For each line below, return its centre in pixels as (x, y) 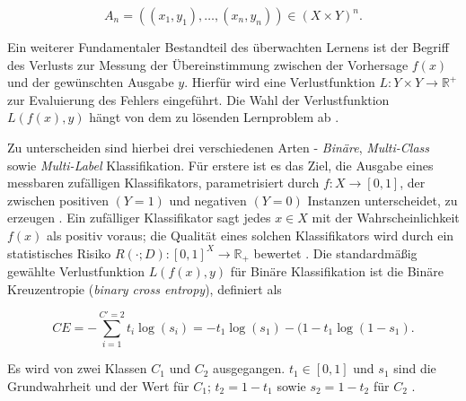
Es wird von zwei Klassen (77, 368)
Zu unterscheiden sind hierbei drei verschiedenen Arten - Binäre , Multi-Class (219, 147)
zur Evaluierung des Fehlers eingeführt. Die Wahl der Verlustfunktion (198, 99)
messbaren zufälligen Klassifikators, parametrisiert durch (163, 183)
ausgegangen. (249, 368)
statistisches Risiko (59, 253)
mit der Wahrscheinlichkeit (386, 218)
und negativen (208, 200)
